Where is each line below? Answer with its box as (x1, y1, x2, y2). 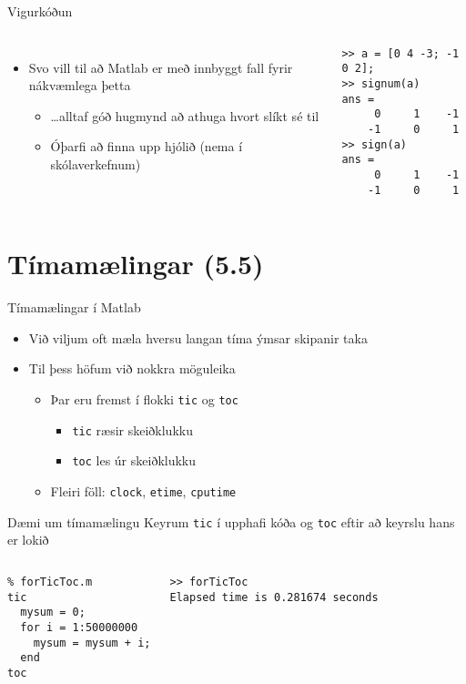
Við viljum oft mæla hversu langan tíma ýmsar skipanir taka (28, 328, 368, 347)
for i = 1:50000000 (20, 620, 138, 634)
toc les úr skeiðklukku (72, 451, 197, 470)
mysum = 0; (20, 606, 86, 619)
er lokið (7, 530, 49, 549)
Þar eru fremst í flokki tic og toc (50, 390, 238, 409)
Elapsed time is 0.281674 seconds (169, 590, 379, 604)
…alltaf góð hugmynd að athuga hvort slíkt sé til (50, 106, 319, 125)
